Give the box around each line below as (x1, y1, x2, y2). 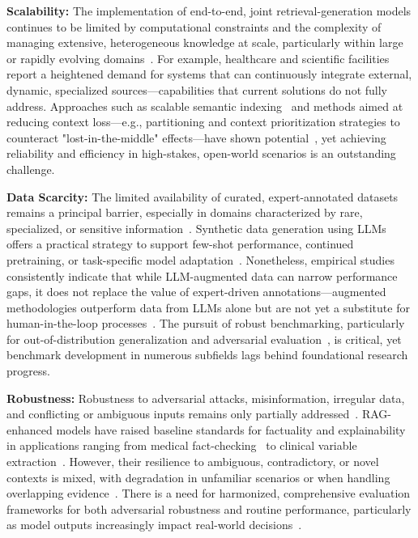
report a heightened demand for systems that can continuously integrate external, (6, 66, 412, 83)
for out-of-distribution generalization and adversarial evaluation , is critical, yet (6, 330, 402, 347)
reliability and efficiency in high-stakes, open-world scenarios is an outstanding (6, 145, 396, 162)
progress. (6, 362, 50, 379)
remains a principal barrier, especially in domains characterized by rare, (6, 204, 363, 221)
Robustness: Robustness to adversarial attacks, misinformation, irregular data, (6, 389, 405, 406)
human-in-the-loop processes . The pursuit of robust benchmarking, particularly (6, 315, 405, 332)
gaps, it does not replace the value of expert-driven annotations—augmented (6, 283, 386, 300)
